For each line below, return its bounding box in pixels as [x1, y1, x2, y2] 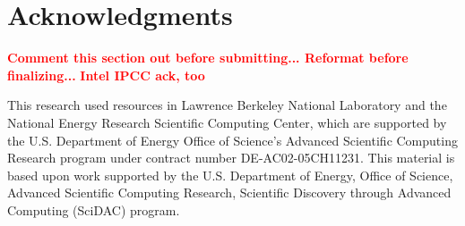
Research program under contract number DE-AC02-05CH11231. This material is [7, 148, 455, 167]
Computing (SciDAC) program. [7, 200, 180, 219]
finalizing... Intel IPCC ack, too [7, 65, 205, 84]
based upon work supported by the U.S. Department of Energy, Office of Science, [7, 165, 453, 184]
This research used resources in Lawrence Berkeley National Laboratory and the [7, 96, 447, 114]
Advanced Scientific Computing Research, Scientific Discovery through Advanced [7, 183, 452, 202]
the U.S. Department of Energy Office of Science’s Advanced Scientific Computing [7, 130, 458, 149]
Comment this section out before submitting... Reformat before [7, 48, 409, 67]
